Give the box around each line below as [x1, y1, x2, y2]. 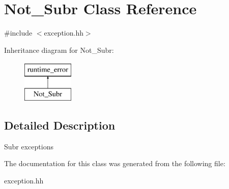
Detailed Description [4, 117, 116, 133]
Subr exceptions [4, 141, 53, 151]
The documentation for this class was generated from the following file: [4, 158, 225, 169]
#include [4, 27, 33, 38]
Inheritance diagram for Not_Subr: [4, 44, 114, 55]
